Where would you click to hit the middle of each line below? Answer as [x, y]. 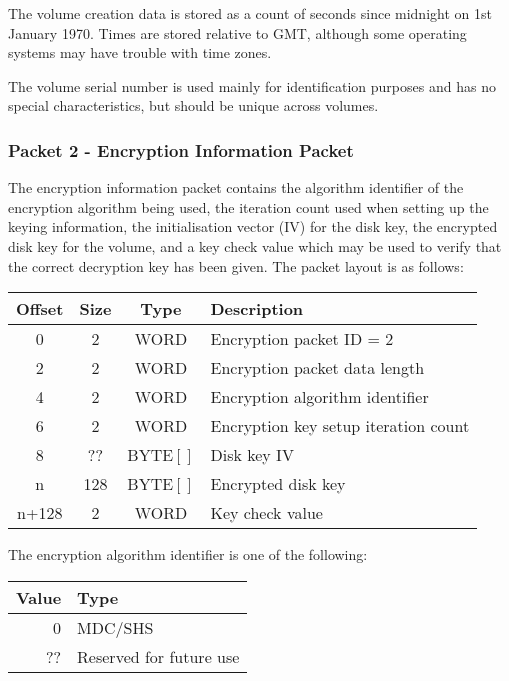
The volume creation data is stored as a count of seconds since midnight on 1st [250, 13]
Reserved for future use [158, 656]
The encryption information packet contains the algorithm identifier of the [236, 187]
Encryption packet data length [317, 368]
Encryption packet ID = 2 [302, 339]
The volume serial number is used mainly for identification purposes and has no [252, 85]
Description [257, 309]
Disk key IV [252, 455]
